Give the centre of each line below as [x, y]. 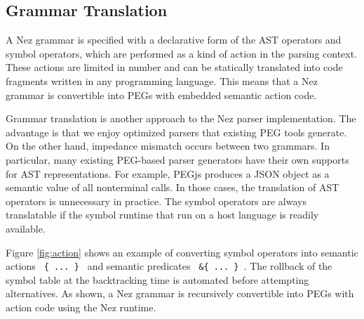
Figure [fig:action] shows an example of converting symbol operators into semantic [182, 252]
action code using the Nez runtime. [81, 307]
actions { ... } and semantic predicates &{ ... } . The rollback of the [169, 266]
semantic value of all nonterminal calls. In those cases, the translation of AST [173, 187]
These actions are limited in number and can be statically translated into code [174, 67]
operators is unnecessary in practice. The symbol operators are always [156, 201]
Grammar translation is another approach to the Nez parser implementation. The [181, 118]
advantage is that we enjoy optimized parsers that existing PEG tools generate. [176, 132]
